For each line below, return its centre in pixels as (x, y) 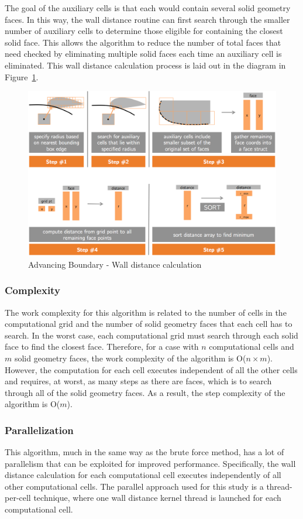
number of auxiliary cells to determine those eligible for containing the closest (144, 31)
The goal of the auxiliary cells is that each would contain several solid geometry (148, 8)
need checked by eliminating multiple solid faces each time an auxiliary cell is (143, 54)
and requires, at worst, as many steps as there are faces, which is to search (138, 381)
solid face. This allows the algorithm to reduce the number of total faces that (143, 42)
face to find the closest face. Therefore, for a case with (102, 346)
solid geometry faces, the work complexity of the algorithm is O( (130, 358)
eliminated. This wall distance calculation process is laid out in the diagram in (145, 65)
